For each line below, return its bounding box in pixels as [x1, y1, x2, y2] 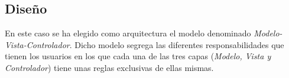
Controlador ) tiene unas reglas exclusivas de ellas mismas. [5, 61, 214, 73]
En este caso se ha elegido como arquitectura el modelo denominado [5, 27, 251, 39]
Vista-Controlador [5, 38, 70, 50]
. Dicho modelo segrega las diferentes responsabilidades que [69, 38, 284, 50]
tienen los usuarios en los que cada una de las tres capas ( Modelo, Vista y [5, 50, 271, 62]
